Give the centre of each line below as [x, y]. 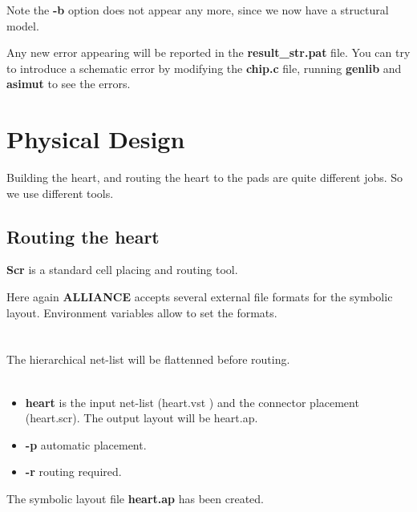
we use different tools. [60, 193]
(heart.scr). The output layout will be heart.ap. [142, 418]
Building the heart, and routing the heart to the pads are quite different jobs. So [205, 177]
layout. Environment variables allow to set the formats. [142, 312]
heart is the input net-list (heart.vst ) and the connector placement [192, 402]
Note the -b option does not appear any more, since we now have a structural [198, 10]
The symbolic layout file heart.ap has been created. [135, 499]
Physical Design [96, 139]
